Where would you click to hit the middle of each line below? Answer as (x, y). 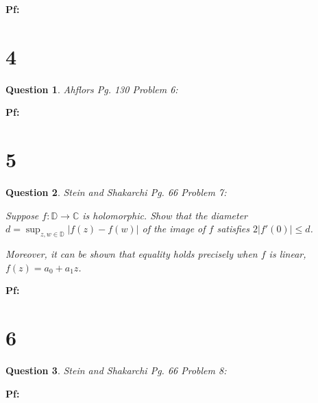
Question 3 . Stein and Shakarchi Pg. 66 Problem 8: (116, 370)
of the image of (174, 229)
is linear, (288, 254)
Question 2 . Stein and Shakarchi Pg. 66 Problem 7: (116, 192)
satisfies (233, 229)
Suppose (22, 215)
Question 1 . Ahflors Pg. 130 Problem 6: (92, 89)
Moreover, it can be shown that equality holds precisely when (132, 254)
